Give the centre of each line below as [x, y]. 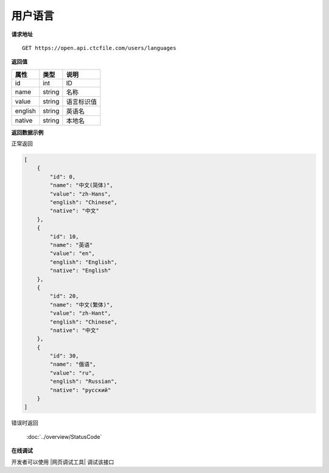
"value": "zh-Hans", [80, 194]
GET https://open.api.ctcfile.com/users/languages [99, 48]
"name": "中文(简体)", [81, 185]
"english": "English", [84, 262]
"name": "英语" [71, 245]
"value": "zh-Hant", [80, 313]
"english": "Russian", [84, 382]
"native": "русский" [80, 390]
